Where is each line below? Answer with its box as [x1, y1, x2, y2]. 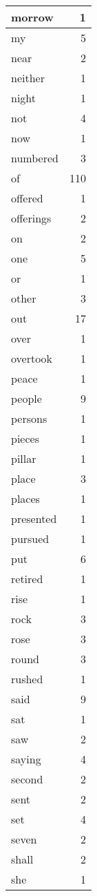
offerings [11, 210, 52, 226]
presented [11, 511, 57, 526]
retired [11, 571, 43, 587]
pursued [11, 531, 50, 546]
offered [11, 190, 43, 206]
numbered [11, 150, 58, 166]
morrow [11, 9, 54, 25]
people [11, 390, 42, 406]
